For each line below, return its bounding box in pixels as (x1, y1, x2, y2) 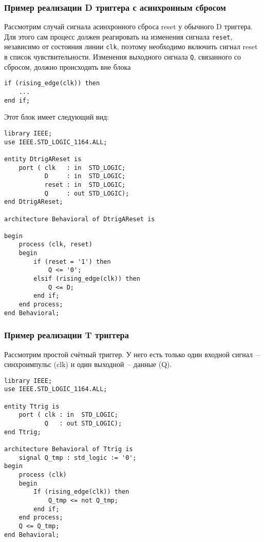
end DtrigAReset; (4, 198, 63, 206)
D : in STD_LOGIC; (44, 172, 126, 180)
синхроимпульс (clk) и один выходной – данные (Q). (4, 359, 172, 370)
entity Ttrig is (4, 402, 60, 410)
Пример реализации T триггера (4, 328, 129, 341)
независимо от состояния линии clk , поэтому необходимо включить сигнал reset (4, 41, 258, 52)
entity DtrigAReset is (4, 155, 82, 163)
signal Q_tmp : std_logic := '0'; (18, 454, 137, 461)
